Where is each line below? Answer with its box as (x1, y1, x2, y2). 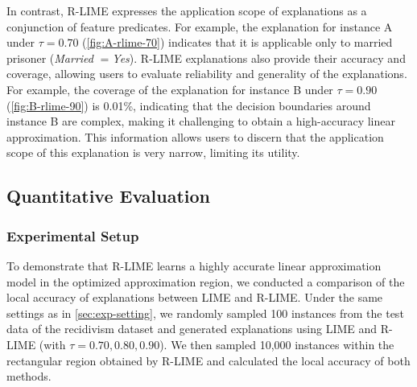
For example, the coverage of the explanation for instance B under (6, 80, 333, 97)
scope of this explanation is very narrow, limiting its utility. (6, 144, 300, 161)
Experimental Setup (6, 225, 139, 245)
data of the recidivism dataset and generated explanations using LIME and (6, 320, 378, 337)
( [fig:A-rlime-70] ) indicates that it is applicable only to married (82, 34, 393, 51)
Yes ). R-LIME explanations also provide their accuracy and (112, 49, 406, 66)
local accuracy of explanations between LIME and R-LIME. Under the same (6, 289, 383, 306)
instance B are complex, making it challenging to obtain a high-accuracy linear (6, 113, 395, 130)
